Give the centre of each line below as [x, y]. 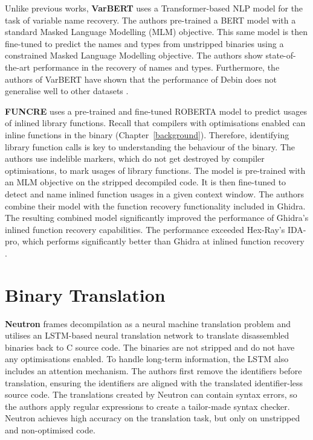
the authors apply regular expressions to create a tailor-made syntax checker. [147, 406]
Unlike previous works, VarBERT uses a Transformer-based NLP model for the [154, 8]
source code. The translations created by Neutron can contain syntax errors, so [151, 394]
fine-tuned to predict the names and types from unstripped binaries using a [144, 43]
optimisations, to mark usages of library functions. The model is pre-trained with [155, 170]
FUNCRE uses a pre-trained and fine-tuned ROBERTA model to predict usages [156, 111]
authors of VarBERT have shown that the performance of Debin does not [141, 79]
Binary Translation [85, 294]
